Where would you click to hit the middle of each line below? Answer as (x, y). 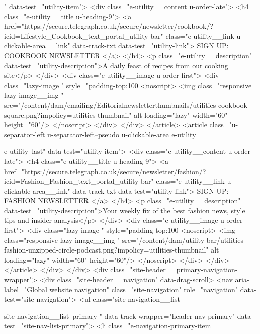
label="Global (26, 289)
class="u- (224, 124)
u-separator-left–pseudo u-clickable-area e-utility (122, 134)
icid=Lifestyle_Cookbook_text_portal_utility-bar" (84, 35)
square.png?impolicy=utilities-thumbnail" (68, 114)
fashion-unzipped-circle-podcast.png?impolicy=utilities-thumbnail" (106, 250)
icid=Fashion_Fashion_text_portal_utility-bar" (79, 181)
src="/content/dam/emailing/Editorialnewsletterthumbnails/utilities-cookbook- (127, 104)
